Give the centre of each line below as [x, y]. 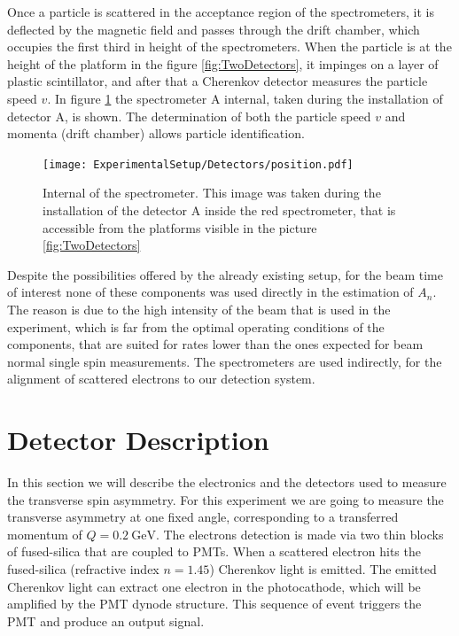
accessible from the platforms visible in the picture [180, 227]
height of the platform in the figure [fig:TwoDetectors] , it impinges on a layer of [223, 63]
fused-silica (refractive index [83, 569]
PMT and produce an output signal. [106, 620]
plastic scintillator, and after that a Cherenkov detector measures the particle [218, 81]
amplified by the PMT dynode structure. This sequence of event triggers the [214, 604]
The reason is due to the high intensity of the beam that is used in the [199, 309]
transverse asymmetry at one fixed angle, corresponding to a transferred [203, 517]
